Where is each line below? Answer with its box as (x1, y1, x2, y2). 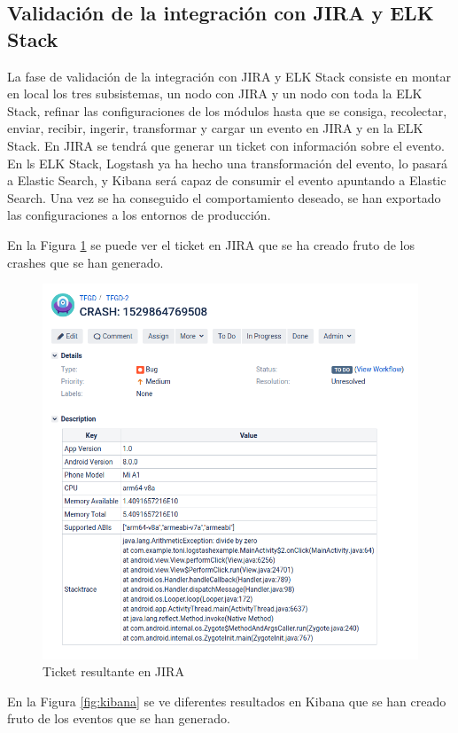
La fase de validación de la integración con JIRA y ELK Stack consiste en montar (7, 66, 451, 85)
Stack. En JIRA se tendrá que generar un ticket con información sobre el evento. (7, 136, 446, 154)
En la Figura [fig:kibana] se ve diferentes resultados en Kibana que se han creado (7, 691, 446, 710)
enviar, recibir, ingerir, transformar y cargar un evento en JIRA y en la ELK (7, 119, 423, 137)
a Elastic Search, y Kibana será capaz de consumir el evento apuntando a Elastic (7, 171, 446, 190)
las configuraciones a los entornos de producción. (7, 206, 271, 224)
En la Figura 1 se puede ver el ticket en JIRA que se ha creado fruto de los (7, 235, 415, 253)
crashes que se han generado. (7, 253, 164, 271)
